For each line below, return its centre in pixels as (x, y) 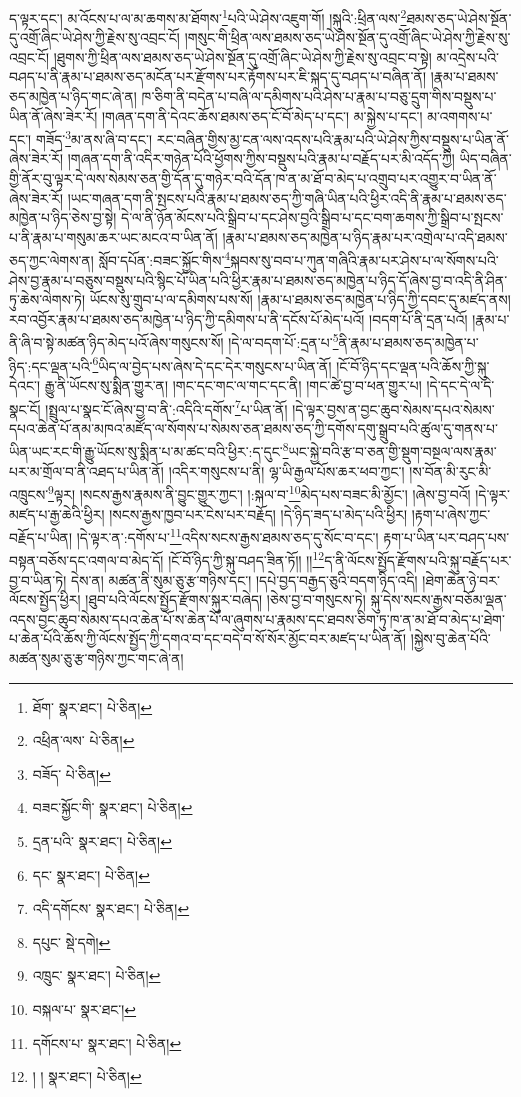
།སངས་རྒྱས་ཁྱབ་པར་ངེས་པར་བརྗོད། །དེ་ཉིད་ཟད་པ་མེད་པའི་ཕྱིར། (258, 513)
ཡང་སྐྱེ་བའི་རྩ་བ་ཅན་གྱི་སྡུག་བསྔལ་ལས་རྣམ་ (392, 451)
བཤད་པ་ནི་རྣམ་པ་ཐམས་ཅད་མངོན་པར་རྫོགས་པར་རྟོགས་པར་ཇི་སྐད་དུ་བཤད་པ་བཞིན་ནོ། (217, 76)
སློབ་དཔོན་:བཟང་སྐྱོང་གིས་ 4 (164, 259)
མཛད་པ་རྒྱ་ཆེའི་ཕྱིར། (57, 513)
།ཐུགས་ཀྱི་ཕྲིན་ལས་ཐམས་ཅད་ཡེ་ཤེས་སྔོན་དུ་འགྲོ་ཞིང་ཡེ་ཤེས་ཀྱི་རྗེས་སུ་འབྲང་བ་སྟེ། (242, 56)
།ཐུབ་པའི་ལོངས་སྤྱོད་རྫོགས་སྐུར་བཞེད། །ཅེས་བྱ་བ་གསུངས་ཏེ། (225, 599)
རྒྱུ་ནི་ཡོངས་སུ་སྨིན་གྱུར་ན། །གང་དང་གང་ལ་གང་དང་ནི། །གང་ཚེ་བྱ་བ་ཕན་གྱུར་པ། (233, 384)
